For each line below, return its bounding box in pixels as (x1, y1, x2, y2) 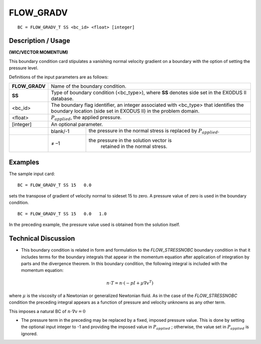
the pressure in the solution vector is (88, 137, 172, 144)
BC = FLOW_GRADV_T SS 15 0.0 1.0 (17, 211, 107, 216)
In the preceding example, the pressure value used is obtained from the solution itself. (9, 222, 180, 227)
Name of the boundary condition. (51, 83, 127, 90)
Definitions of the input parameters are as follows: (9, 74, 109, 80)
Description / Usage (9, 37, 70, 45)
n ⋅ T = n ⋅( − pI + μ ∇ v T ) (106, 279, 154, 285)
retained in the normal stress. (101, 143, 168, 150)
